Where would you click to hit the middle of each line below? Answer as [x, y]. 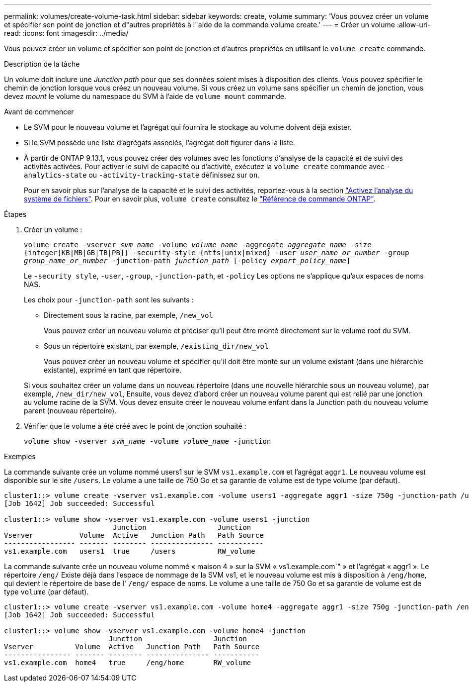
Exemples [20, 456]
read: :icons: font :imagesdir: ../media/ [66, 33]
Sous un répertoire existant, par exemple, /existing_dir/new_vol [156, 346]
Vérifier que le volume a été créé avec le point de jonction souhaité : [135, 426]
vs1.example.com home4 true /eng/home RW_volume [128, 663]
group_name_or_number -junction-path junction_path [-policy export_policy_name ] [187, 261]
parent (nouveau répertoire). [70, 411]
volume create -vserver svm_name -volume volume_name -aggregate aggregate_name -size [198, 245]
